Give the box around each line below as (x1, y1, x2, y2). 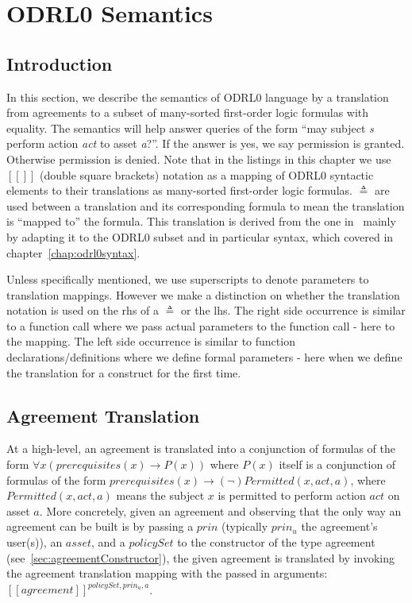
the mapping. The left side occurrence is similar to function (6, 333, 295, 350)
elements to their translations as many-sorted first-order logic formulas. (6, 182, 352, 199)
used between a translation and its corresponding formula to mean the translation (6, 197, 405, 214)
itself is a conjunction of (279, 456, 396, 473)
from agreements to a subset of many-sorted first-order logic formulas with (6, 104, 369, 121)
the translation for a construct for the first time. (6, 364, 241, 381)
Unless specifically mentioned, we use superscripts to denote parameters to (6, 271, 369, 288)
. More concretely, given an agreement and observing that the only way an (39, 502, 402, 519)
